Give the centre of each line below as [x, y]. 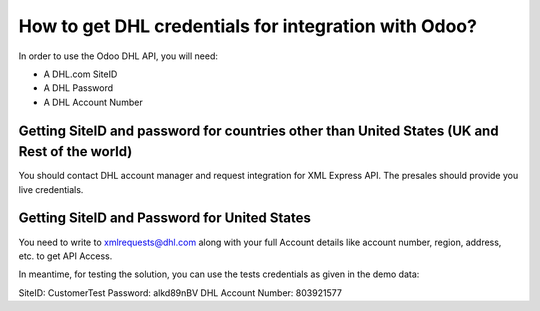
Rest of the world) [75, 151]
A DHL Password [78, 88]
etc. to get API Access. [65, 256]
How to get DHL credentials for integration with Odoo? [247, 26]
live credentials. [51, 189]
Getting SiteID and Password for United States [165, 218]
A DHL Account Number [93, 102]
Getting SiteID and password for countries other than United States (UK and [258, 130]
